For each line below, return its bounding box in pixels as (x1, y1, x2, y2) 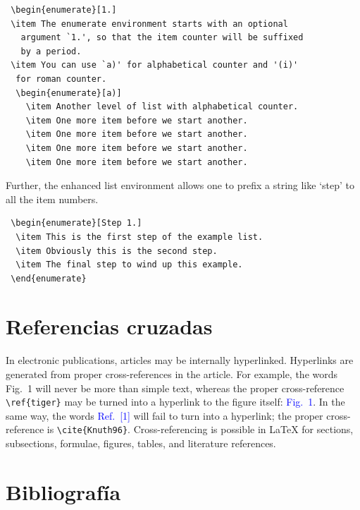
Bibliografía (6, 477, 121, 506)
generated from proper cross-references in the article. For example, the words (6, 367, 338, 381)
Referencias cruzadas (6, 312, 213, 341)
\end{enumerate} (11, 273, 87, 284)
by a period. (20, 46, 82, 56)
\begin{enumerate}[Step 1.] (11, 218, 142, 229)
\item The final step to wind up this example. (15, 260, 243, 270)
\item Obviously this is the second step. (15, 245, 218, 256)
